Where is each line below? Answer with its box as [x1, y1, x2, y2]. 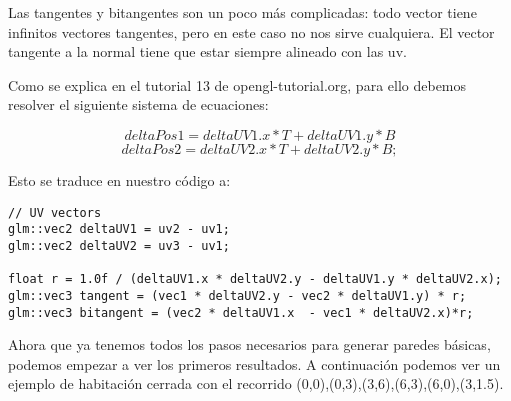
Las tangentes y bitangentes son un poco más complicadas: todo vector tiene [8, 2, 477, 22]
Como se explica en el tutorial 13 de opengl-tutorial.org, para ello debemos [8, 74, 467, 95]
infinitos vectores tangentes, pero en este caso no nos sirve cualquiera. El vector [8, 21, 495, 42]
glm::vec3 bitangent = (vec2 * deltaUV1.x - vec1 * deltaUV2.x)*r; [8, 305, 474, 320]
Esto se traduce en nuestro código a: [8, 169, 231, 190]
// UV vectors [8, 205, 102, 220]
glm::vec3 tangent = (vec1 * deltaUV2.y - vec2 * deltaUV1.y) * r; [8, 288, 467, 303]
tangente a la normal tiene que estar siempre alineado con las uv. [8, 41, 407, 62]
